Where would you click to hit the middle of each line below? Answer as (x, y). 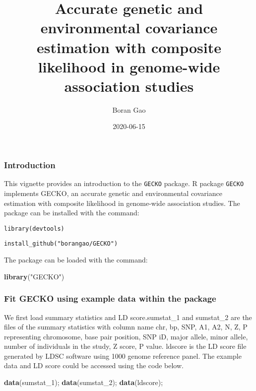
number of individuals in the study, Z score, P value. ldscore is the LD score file (125, 346)
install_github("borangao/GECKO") (61, 244)
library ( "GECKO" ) (34, 276)
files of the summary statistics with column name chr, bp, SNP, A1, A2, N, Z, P (126, 327)
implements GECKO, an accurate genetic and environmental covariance (113, 193)
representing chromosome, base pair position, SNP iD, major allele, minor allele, (126, 336)
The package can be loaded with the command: (76, 260)
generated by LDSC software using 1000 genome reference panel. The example (123, 356)
